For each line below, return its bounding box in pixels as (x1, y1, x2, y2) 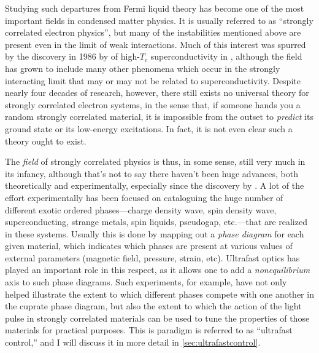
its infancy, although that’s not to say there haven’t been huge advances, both (5, 167, 298, 180)
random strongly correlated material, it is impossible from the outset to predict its (5, 110, 313, 123)
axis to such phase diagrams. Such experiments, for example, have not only (5, 276, 287, 288)
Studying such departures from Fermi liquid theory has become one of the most (5, 2, 304, 14)
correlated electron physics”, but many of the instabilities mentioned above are (5, 26, 301, 39)
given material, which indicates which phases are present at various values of (5, 239, 293, 252)
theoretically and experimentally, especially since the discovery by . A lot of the (5, 179, 304, 192)
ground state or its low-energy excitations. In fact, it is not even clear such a (5, 122, 293, 135)
